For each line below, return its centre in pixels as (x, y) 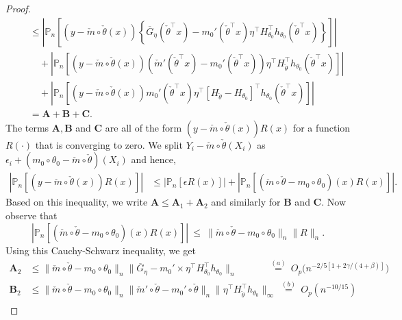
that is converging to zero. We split (109, 144)
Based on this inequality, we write (77, 202)
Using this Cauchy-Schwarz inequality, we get (101, 250)
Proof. (18, 8)
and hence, (153, 159)
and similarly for (246, 202)
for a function (322, 127)
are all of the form (143, 127)
